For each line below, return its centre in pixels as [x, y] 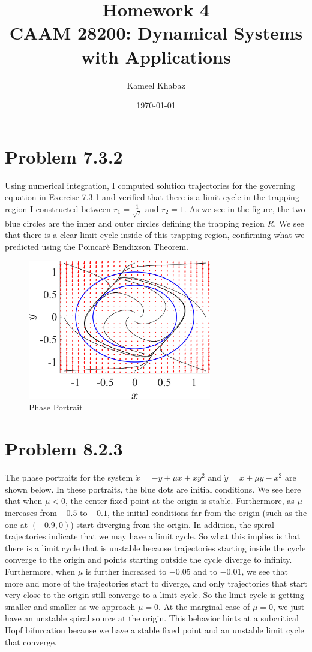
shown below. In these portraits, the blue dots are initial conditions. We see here [153, 489]
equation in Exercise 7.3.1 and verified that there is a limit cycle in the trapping [152, 197]
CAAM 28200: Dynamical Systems [156, 33]
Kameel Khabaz [156, 85]
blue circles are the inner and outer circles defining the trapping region [135, 223]
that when [24, 501]
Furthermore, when [40, 571]
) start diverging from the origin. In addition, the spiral [172, 524]
